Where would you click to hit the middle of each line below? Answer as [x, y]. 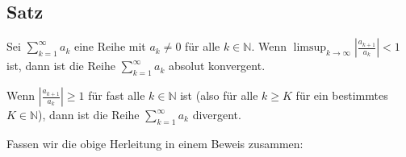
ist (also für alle [219, 95]
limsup [310, 48]
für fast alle [117, 95]
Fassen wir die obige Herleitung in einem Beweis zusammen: [155, 143]
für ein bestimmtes [342, 95]
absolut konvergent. [217, 66]
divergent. [217, 114]
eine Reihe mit [110, 46]
